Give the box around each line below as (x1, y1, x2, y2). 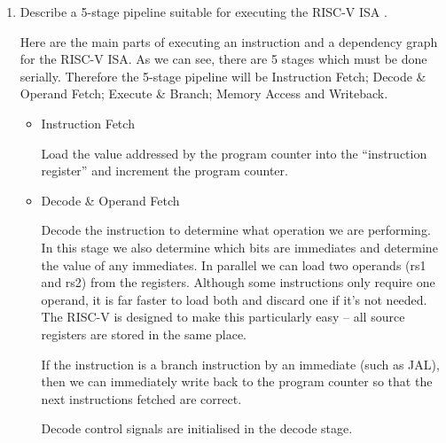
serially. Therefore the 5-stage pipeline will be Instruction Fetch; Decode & (20, 66, 426, 85)
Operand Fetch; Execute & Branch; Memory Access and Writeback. (20, 84, 388, 103)
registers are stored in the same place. (41, 324, 247, 343)
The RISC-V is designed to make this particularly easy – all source (41, 307, 405, 326)
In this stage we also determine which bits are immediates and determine (41, 237, 438, 256)
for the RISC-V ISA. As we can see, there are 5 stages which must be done (20, 50, 427, 68)
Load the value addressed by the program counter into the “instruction (41, 144, 427, 162)
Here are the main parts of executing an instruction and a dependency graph (20, 32, 438, 51)
